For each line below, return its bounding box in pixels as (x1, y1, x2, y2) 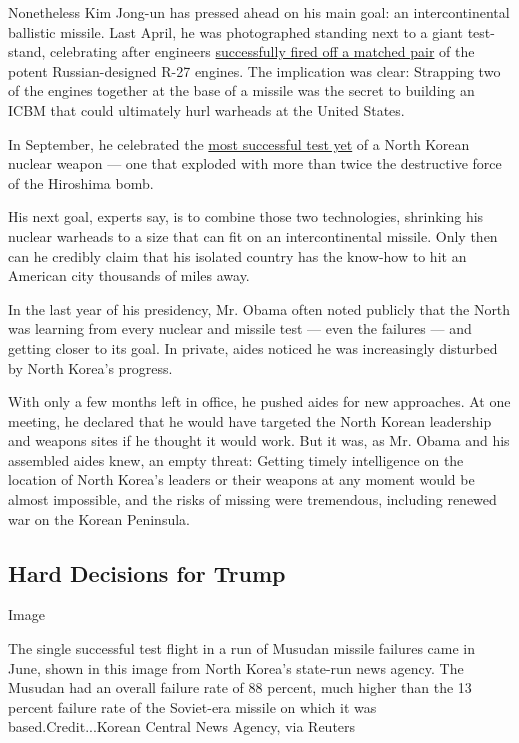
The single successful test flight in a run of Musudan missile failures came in (8, 638, 476, 659)
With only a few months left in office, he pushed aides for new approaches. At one (8, 391, 511, 412)
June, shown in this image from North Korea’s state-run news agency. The (8, 657, 464, 678)
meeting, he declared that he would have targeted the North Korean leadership (8, 410, 492, 431)
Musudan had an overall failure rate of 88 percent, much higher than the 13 (8, 677, 472, 698)
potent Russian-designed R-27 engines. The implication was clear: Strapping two (8, 60, 501, 81)
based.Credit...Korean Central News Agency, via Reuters (8, 716, 356, 737)
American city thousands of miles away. (8, 265, 250, 286)
